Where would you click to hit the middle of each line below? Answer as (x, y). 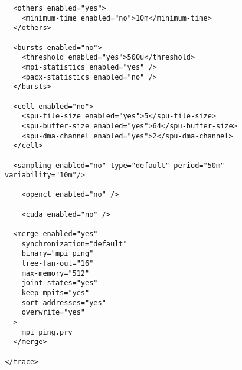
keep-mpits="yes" (55, 293)
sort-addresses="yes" (64, 303)
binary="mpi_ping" (58, 254)
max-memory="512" (55, 273)
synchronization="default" (74, 244)
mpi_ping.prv (47, 332)
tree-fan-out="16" (58, 264)
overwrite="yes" (53, 313)
